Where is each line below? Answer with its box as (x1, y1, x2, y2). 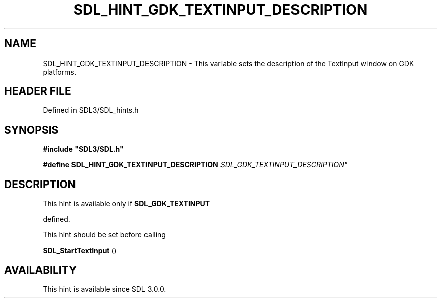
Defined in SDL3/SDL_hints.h (43, 106, 139, 115)
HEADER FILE (4, 85, 71, 98)
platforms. (43, 67, 77, 76)
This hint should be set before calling (43, 230, 166, 239)
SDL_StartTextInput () (43, 246, 117, 255)
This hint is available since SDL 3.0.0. (43, 284, 166, 293)
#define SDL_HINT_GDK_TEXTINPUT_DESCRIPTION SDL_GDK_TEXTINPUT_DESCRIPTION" (43, 160, 348, 169)
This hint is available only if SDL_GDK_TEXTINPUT (43, 199, 210, 208)
